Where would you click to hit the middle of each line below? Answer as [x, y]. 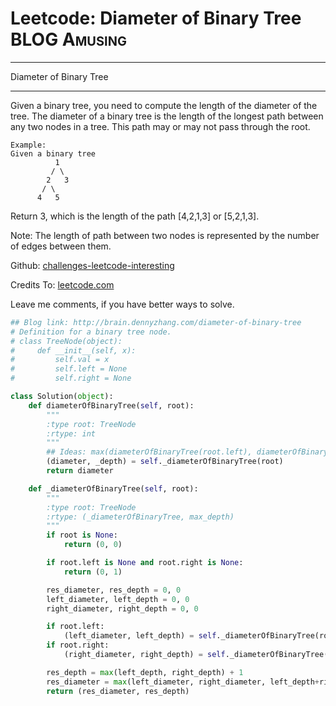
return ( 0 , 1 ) [93, 572]
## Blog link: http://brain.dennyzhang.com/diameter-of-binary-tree [156, 322]
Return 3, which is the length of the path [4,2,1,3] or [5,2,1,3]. [135, 216]
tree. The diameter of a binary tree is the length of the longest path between [167, 116]
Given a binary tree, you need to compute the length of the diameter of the [164, 105]
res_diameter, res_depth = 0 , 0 [114, 590]
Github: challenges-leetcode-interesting [92, 265]
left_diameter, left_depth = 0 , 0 [118, 599]
